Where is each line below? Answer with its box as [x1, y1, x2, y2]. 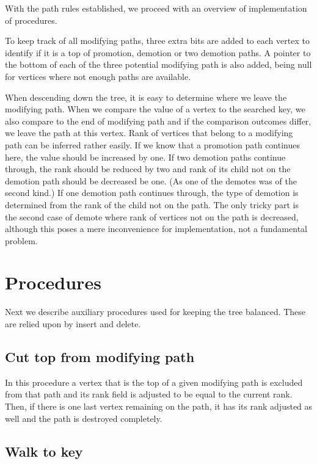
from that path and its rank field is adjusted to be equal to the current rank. [5, 388, 293, 401]
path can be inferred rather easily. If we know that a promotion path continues [5, 138, 300, 151]
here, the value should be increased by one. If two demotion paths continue [5, 150, 286, 163]
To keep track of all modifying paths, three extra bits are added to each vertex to [5, 34, 310, 47]
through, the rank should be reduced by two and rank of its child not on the [5, 162, 291, 175]
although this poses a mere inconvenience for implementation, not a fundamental [5, 222, 307, 235]
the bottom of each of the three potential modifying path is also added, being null [5, 58, 312, 71]
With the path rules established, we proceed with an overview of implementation [5, 2, 307, 14]
